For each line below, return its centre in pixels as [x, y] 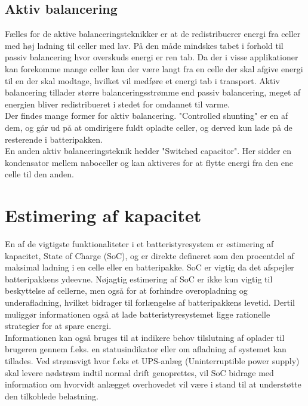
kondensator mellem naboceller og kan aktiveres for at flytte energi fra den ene [149, 162]
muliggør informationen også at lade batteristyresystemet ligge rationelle [138, 314]
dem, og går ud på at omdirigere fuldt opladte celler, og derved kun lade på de [149, 127]
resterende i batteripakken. [54, 139]
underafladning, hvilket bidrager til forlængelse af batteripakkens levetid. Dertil [150, 302]
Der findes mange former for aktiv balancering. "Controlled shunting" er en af [147, 116]
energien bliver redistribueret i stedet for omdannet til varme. [117, 104]
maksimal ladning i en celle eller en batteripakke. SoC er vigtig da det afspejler [150, 267]
